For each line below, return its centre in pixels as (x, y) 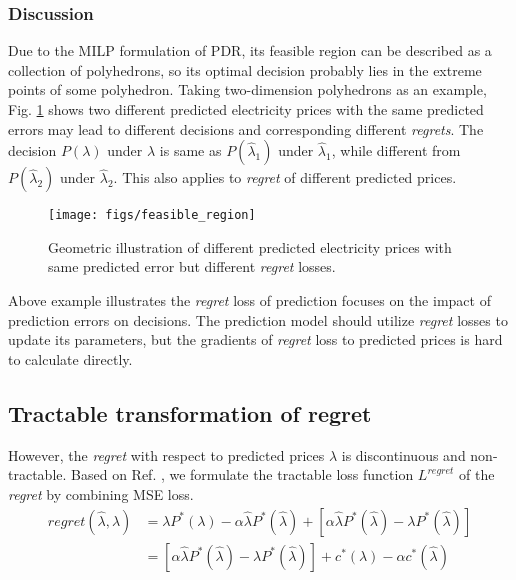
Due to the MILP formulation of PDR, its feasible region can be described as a (250, 50)
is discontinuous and (403, 454)
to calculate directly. (70, 358)
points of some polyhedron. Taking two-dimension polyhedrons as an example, (247, 89)
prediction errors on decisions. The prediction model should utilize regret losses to (258, 319)
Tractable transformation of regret (190, 412)
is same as (190, 150)
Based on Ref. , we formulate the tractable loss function (242, 474)
